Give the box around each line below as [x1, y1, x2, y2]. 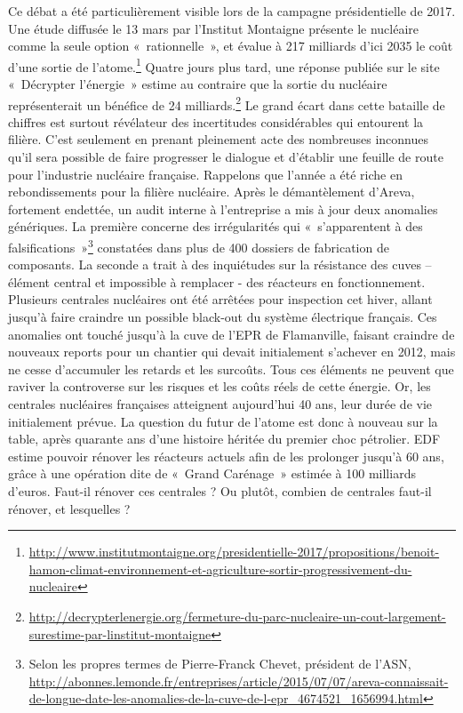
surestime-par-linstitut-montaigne [28, 624, 212, 643]
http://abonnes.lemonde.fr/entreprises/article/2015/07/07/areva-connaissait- [28, 671, 449, 690]
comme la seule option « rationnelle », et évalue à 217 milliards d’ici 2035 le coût [8, 36, 453, 55]
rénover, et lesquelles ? [8, 499, 131, 517]
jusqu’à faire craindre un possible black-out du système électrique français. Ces [8, 308, 437, 326]
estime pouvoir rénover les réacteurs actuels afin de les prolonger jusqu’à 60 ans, [8, 446, 444, 465]
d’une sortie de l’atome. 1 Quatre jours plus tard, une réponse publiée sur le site [8, 54, 440, 76]
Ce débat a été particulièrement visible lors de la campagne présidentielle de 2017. [8, 2, 456, 20]
